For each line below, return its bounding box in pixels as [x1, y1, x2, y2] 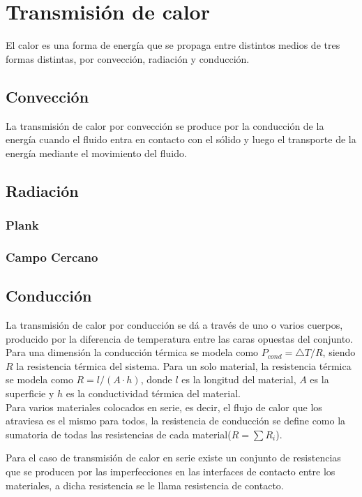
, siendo [322, 345, 356, 359]
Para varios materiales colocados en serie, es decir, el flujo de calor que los [6, 399, 322, 414]
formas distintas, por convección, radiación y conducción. [6, 51, 250, 66]
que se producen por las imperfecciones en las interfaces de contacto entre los [6, 463, 335, 478]
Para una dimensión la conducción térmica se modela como [6, 345, 259, 359]
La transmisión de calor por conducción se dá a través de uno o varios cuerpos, [6, 317, 343, 332]
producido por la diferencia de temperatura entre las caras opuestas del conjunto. [6, 331, 353, 346]
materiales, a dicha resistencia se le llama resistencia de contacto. [6, 477, 284, 492]
